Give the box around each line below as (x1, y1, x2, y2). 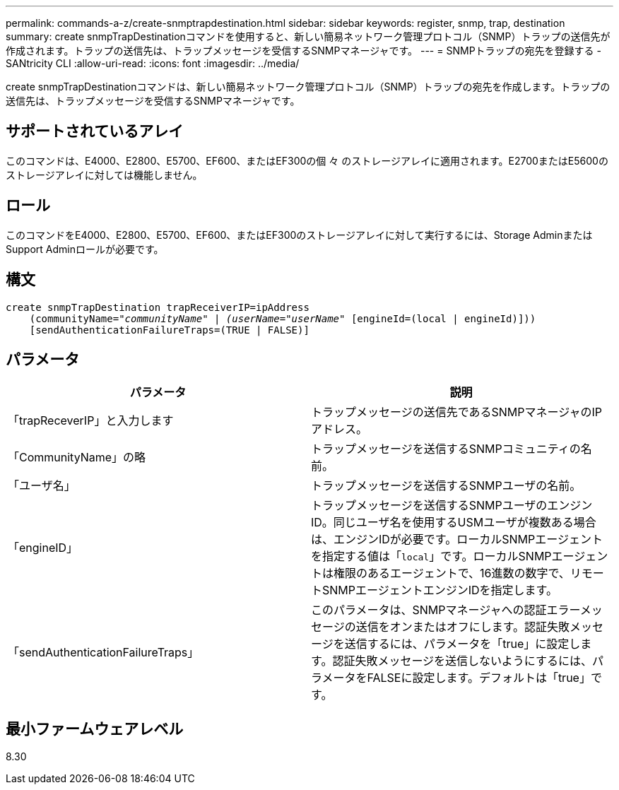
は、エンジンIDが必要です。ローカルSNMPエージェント (311, 532, 603, 547)
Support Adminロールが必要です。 (6, 242, 164, 255)
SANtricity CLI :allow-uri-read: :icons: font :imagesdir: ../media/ (6, 57, 300, 69)
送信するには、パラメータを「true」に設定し (344, 637, 581, 652)
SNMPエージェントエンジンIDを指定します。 (322, 583, 558, 598)
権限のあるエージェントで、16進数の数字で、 (334, 566, 570, 581)
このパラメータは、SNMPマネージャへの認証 (311, 603, 547, 618)
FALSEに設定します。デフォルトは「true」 (367, 671, 591, 685)
